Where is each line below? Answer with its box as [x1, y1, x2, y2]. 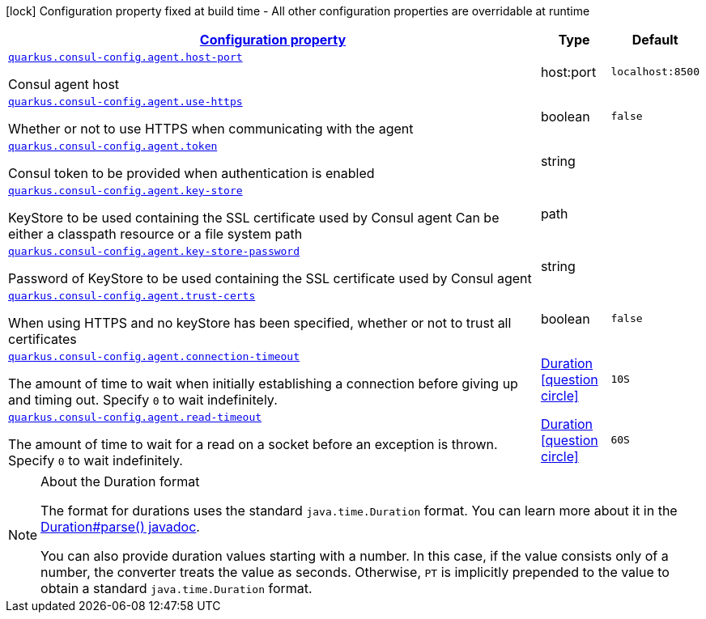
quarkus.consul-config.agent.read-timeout [8, 411, 262, 423]
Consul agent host [8, 76, 120, 92]
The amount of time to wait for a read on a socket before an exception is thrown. [8, 436, 498, 452]
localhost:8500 [610, 66, 700, 78]
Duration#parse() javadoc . [40, 519, 200, 535]
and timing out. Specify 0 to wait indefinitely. [8, 392, 278, 408]
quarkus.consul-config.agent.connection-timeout [8, 350, 300, 362]
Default [632, 32, 678, 48]
